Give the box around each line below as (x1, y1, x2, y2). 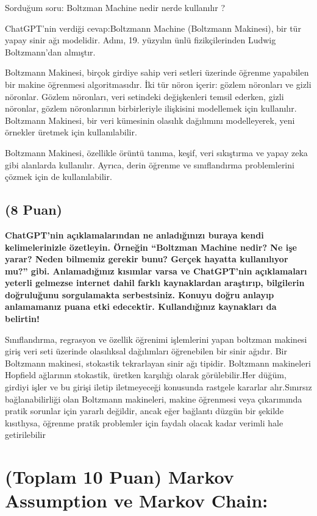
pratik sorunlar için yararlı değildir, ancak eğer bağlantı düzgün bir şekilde (5, 404, 284, 417)
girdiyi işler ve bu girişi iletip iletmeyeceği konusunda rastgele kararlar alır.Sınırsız (5, 381, 312, 393)
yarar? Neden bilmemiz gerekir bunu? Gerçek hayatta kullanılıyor (5, 253, 288, 265)
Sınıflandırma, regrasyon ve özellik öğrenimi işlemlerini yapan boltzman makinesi (5, 332, 307, 345)
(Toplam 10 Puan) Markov (5, 464, 234, 489)
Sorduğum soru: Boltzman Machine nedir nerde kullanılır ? (5, 1, 226, 13)
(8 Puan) (5, 200, 62, 219)
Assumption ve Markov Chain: (5, 488, 268, 513)
